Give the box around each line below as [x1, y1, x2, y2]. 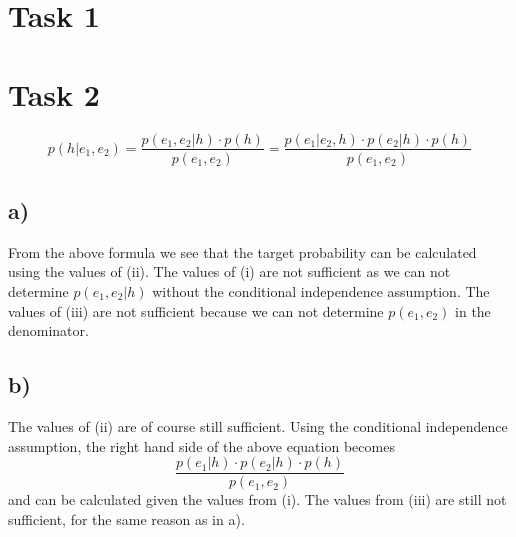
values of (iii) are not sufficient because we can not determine [8, 300, 384, 321]
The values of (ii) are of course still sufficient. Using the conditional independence [8, 415, 508, 436]
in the [455, 300, 491, 321]
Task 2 [8, 73, 100, 114]
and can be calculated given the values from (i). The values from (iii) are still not [8, 489, 507, 510]
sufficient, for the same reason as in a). [8, 508, 245, 529]
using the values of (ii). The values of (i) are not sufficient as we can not [8, 261, 451, 282]
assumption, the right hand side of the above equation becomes [8, 435, 395, 456]
